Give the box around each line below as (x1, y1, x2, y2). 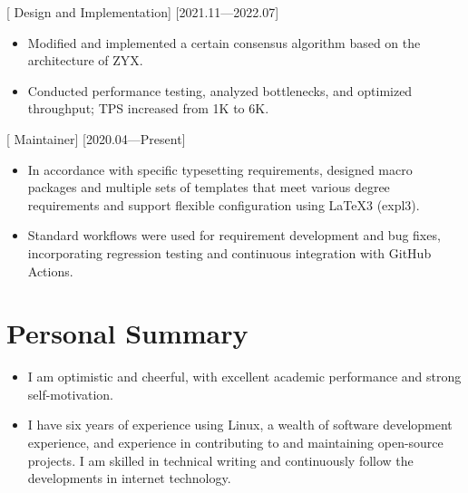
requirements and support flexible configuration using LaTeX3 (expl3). (27, 195, 420, 214)
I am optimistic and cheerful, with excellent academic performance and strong (27, 367, 462, 386)
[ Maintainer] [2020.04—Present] (6, 129, 186, 148)
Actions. (27, 261, 73, 280)
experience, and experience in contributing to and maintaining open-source (27, 433, 444, 452)
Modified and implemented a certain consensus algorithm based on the (27, 33, 421, 52)
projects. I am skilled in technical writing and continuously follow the (27, 450, 414, 469)
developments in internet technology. (27, 469, 231, 488)
